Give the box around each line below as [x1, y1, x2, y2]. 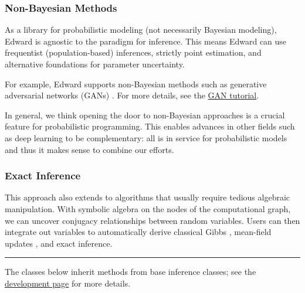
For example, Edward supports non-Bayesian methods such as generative [5, 77, 267, 90]
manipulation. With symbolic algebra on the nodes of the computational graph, [5, 202, 291, 214]
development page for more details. [5, 277, 131, 289]
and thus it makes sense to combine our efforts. [5, 143, 174, 155]
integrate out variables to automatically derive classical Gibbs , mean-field [5, 226, 272, 238]
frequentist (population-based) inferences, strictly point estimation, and [5, 46, 262, 59]
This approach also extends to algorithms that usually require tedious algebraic [5, 191, 290, 203]
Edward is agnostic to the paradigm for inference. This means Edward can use [5, 35, 287, 47]
